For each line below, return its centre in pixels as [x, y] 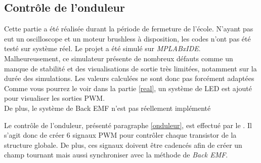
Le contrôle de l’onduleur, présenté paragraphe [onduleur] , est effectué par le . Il [128, 125]
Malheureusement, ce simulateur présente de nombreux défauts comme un [119, 58]
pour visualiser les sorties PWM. [55, 98]
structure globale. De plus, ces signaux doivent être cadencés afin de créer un [123, 145]
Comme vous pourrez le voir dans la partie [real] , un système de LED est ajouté [128, 88]
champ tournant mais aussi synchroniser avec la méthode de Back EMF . [116, 155]
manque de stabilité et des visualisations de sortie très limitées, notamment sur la [130, 68]
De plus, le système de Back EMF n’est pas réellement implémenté [107, 108]
